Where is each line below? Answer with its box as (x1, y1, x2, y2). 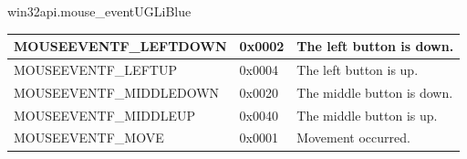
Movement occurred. (296, 128, 410, 147)
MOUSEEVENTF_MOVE (14, 128, 164, 147)
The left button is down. (296, 37, 454, 56)
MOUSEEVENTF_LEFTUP (14, 59, 177, 79)
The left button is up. (296, 59, 419, 79)
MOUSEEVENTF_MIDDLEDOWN (14, 82, 220, 101)
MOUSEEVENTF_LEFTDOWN (14, 37, 227, 56)
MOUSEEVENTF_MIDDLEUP (14, 105, 195, 124)
